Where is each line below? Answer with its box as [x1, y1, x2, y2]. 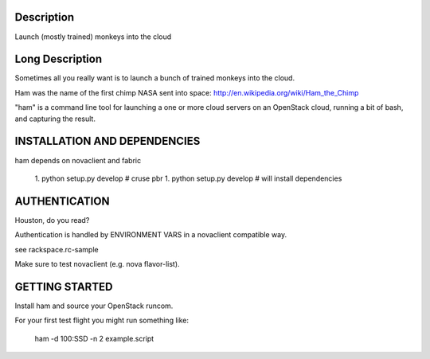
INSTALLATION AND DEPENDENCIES [14, 135, 201, 148]
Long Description [14, 53, 103, 66]
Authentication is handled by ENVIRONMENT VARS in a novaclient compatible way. [14, 230, 287, 240]
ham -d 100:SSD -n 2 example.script [34, 334, 154, 343]
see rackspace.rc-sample [14, 244, 99, 254]
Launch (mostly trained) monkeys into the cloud [14, 32, 172, 41]
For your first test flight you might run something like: [14, 315, 189, 326]
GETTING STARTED [14, 279, 113, 294]
